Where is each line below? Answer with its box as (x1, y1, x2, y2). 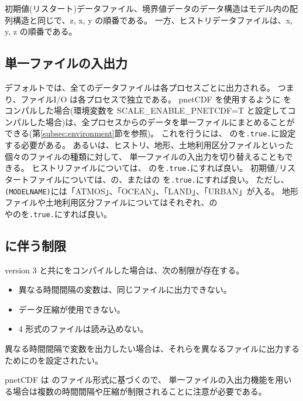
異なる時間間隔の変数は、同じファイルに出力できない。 (18, 283, 232, 296)
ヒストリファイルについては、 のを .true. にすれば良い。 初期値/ (32, 162, 280, 174)
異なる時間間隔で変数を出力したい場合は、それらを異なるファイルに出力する (5, 342, 299, 354)
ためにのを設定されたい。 (5, 354, 103, 366)
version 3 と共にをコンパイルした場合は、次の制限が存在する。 (5, 263, 245, 276)
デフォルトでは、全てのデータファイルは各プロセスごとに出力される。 (5, 81, 275, 93)
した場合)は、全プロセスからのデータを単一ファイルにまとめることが (29, 115, 295, 128)
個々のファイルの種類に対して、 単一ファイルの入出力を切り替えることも (5, 150, 285, 162)
